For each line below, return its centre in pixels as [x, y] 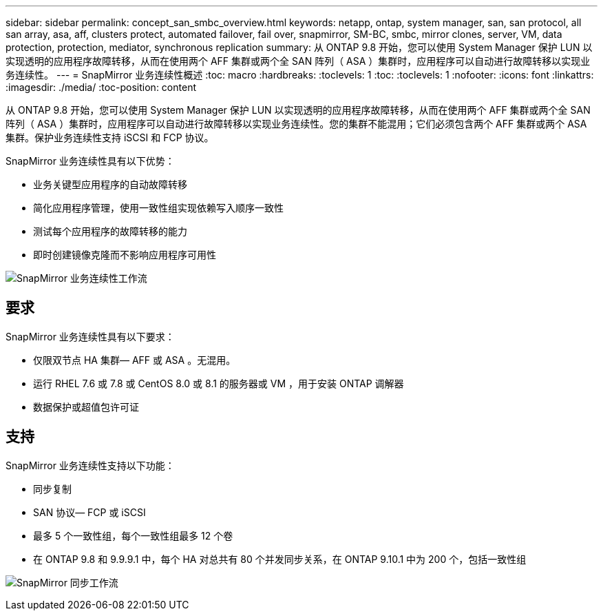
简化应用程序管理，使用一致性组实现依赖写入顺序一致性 [158, 208]
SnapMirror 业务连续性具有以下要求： [90, 336]
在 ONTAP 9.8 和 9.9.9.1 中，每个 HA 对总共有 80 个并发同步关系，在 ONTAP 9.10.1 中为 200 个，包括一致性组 [280, 559]
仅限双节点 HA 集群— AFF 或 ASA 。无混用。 [135, 360]
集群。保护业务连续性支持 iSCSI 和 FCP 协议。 [110, 137]
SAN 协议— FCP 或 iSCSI [89, 512]
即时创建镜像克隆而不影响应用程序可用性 [125, 255]
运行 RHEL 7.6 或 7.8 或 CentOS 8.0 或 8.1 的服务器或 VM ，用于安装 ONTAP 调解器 [219, 383]
